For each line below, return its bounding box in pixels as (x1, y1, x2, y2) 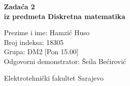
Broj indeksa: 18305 (4, 37, 64, 47)
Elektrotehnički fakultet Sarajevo (4, 72, 104, 83)
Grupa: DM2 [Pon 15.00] (4, 46, 79, 57)
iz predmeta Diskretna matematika (4, 11, 126, 21)
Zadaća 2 (4, 1, 35, 11)
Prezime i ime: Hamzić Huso (4, 27, 90, 38)
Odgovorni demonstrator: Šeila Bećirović (4, 56, 126, 66)
